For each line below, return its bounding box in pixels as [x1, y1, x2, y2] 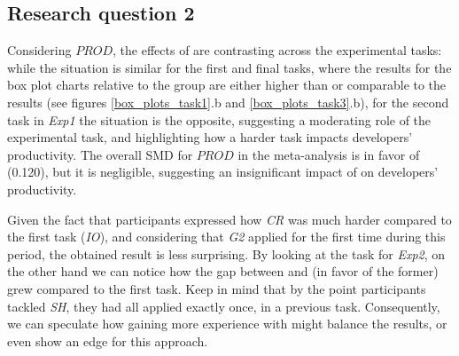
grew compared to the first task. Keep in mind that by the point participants [7, 279, 426, 297]
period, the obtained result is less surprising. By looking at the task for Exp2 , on [7, 244, 446, 263]
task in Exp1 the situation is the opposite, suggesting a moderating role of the [7, 110, 432, 129]
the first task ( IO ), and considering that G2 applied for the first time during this [7, 227, 446, 246]
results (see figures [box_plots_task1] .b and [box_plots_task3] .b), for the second [7, 92, 449, 111]
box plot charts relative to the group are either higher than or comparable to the [7, 75, 447, 94]
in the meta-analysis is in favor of [237, 145, 420, 163]
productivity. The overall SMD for [7, 145, 193, 163]
